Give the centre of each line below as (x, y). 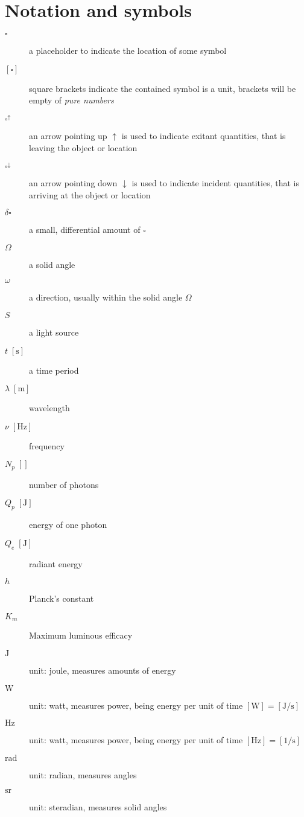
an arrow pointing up (68, 136)
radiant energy (56, 563)
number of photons (64, 484)
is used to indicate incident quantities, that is (215, 183)
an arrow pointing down (73, 183)
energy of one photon (68, 525)
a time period (54, 370)
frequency (47, 445)
